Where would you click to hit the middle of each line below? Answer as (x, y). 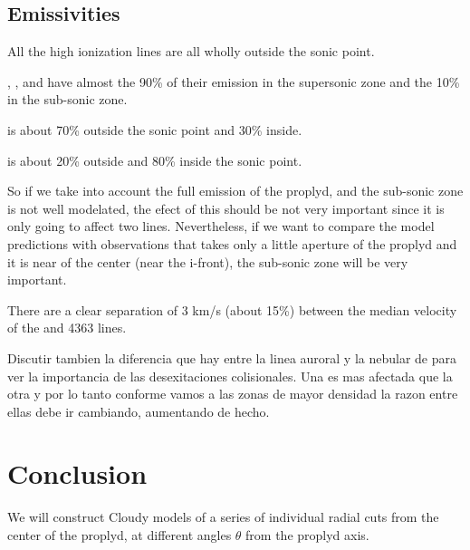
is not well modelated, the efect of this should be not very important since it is (226, 208)
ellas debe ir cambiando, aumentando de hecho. (139, 411)
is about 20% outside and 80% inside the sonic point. (155, 160)
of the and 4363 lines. (67, 328)
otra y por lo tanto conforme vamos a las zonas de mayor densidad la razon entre (233, 394)
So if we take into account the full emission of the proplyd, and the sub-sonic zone (235, 191)
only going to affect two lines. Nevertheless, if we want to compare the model (221, 226)
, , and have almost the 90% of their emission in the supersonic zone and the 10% (234, 81)
